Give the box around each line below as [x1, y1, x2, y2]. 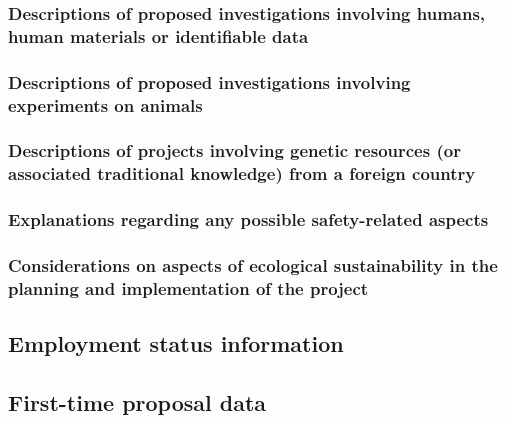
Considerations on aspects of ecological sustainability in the [8, 253, 498, 278]
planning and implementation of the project [8, 275, 369, 300]
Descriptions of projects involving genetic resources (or [8, 138, 461, 163]
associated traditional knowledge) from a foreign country [8, 161, 476, 186]
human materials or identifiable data [8, 23, 309, 48]
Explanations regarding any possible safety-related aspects [8, 207, 489, 232]
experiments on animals [8, 92, 203, 117]
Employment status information [8, 328, 344, 359]
